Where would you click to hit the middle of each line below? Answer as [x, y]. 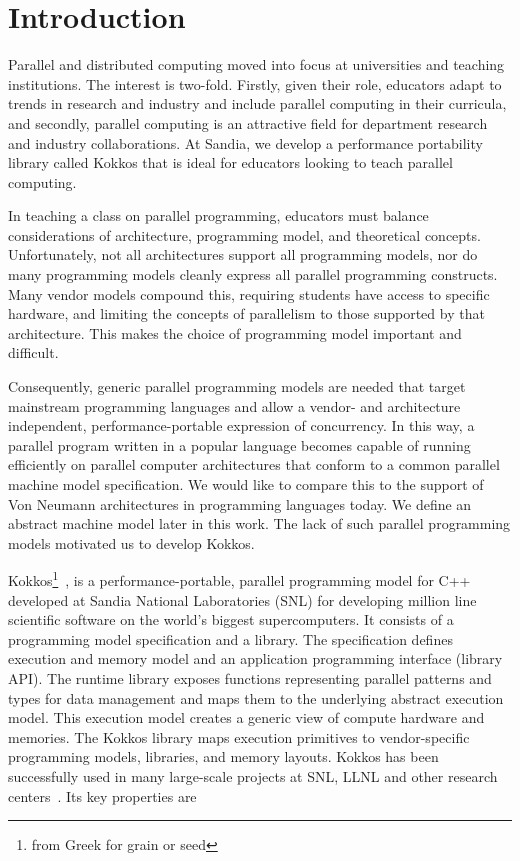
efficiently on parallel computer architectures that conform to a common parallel [254, 464]
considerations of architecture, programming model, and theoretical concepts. [244, 234]
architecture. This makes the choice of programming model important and [235, 332]
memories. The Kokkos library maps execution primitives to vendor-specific [239, 736]
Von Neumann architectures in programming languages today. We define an [240, 503]
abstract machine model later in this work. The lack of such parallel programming [259, 523]
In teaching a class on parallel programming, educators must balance [218, 215]
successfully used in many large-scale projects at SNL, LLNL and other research [253, 775]
